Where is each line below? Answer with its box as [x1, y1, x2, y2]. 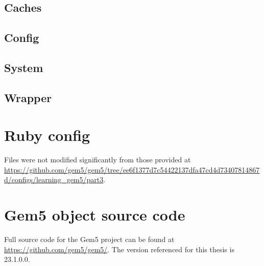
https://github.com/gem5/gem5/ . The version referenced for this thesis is [4, 244, 234, 254]
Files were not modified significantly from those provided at [4, 154, 191, 165]
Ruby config [4, 125, 90, 146]
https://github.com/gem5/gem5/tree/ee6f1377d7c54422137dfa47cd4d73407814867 [4, 164, 260, 175]
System [4, 59, 43, 75]
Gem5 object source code [4, 204, 185, 225]
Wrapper [4, 89, 52, 105]
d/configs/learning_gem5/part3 [4, 174, 104, 185]
